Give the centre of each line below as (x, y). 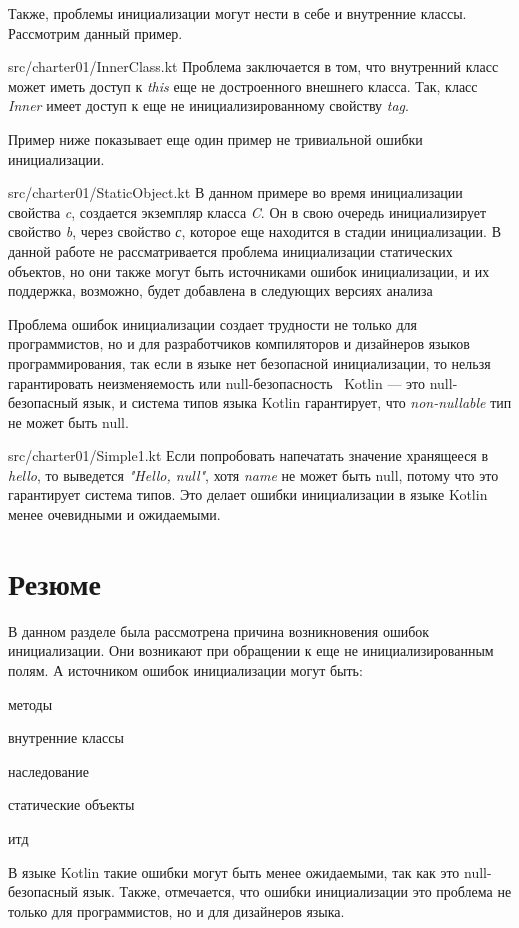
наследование (48, 770)
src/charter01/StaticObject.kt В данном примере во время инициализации (235, 192)
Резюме (54, 582)
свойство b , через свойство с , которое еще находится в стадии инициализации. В (254, 231)
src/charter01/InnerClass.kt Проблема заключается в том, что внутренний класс (253, 66)
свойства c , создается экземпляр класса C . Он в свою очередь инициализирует (247, 211)
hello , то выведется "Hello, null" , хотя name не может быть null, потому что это (253, 474)
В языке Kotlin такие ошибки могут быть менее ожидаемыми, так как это (234, 871)
